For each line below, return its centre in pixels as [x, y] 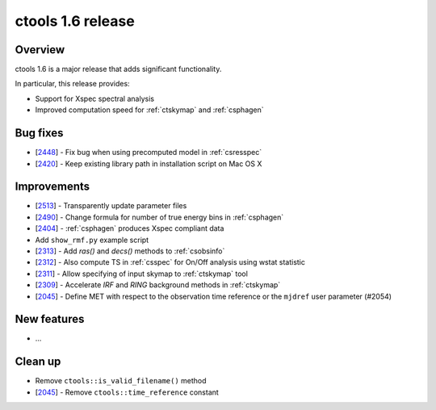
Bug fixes [39, 133]
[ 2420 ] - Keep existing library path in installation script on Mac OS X [149, 163]
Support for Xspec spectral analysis [95, 98]
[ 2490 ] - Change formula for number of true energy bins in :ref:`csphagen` [159, 217]
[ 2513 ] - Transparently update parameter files [111, 206]
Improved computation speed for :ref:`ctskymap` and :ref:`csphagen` [149, 110]
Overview [40, 50]
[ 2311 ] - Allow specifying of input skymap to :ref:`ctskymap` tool [141, 274]
